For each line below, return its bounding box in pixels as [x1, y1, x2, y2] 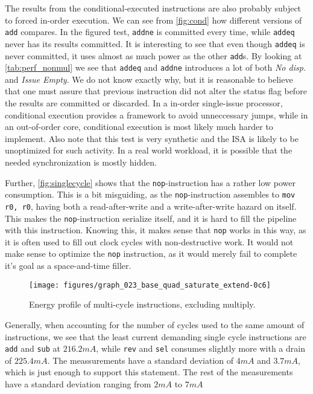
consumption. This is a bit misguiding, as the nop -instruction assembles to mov [5, 188, 296, 201]
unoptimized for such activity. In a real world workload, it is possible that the [5, 144, 292, 157]
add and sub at [5, 342, 60, 355]
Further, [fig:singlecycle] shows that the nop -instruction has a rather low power [5, 176, 296, 189]
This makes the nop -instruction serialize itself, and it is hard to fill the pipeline [5, 212, 297, 224]
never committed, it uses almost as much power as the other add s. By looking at [5, 49, 302, 62]
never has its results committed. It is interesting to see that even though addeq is [5, 37, 305, 50]
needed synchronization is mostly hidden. [5, 155, 157, 168]
